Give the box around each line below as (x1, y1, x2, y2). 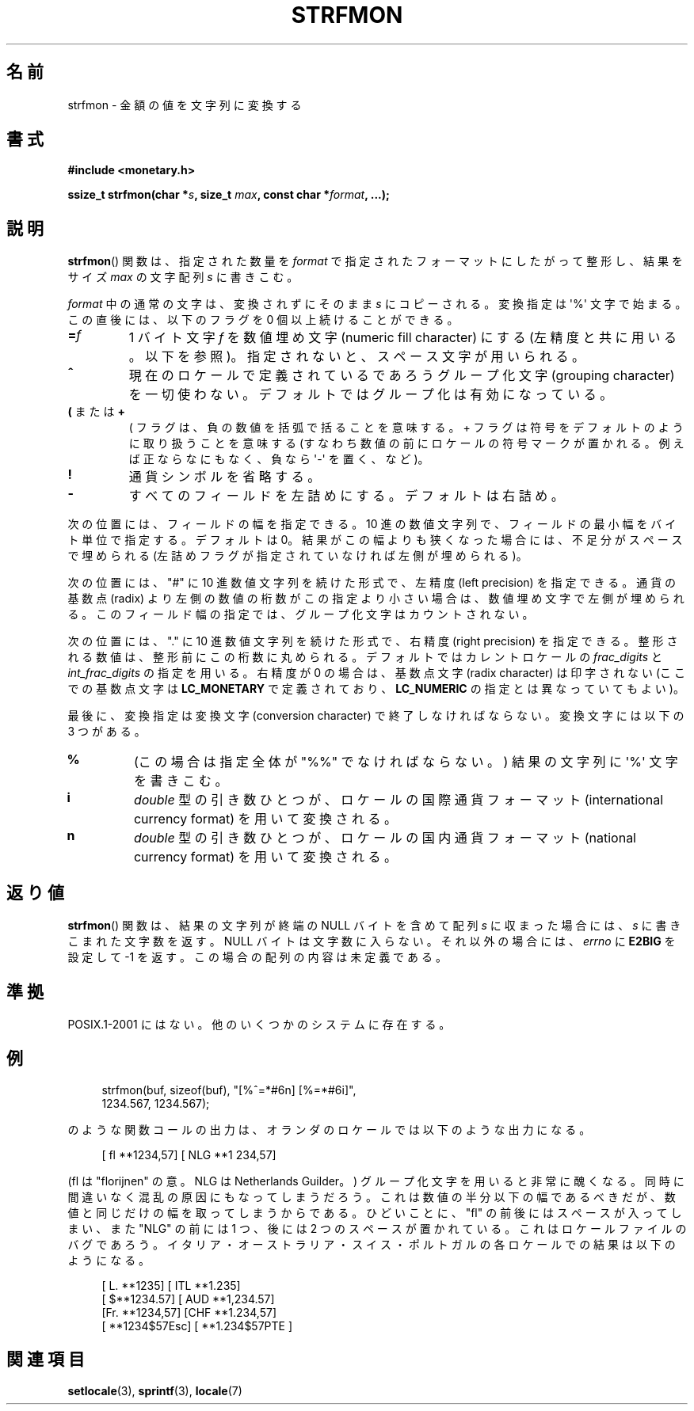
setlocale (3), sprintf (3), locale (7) (67, 1383, 242, 1398)
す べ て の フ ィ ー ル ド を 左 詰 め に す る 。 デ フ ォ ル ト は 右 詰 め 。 (128, 488, 564, 504)
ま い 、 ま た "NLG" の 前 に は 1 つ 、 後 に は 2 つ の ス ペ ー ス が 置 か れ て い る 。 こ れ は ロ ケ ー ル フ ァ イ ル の (67, 1221, 687, 1235)
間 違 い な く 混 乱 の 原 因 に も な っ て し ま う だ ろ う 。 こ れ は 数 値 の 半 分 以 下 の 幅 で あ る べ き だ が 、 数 (67, 1189, 676, 1204)
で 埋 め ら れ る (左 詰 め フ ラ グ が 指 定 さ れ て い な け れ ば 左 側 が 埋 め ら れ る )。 (67, 549, 528, 563)
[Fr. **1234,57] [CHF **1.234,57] (101, 1305, 276, 1319)
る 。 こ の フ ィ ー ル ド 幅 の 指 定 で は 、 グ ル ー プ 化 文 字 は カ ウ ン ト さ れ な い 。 (67, 607, 534, 622)
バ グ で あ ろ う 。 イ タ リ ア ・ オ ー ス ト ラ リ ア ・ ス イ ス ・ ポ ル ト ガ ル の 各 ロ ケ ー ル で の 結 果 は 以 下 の (67, 1237, 676, 1251)
